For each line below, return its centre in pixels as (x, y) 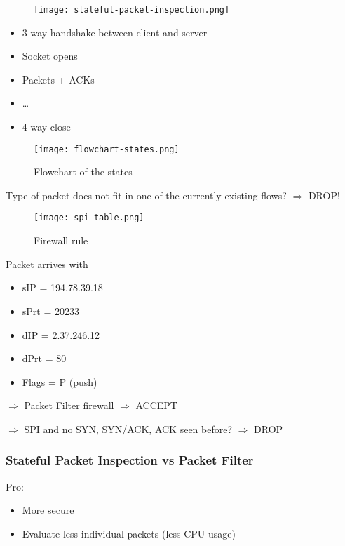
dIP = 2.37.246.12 (61, 334)
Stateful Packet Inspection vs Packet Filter (130, 460)
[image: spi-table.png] (89, 218)
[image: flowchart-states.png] (107, 149)
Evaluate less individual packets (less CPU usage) (129, 533)
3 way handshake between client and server (115, 32)
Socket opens (50, 56)
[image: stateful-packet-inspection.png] (132, 10)
